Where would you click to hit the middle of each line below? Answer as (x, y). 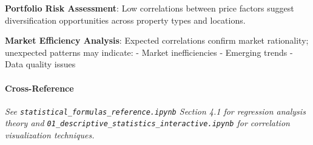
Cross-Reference (39, 88)
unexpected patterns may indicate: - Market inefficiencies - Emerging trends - (149, 52)
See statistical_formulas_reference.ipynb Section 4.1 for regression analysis (155, 111)
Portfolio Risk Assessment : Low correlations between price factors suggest (150, 8)
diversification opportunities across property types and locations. (125, 20)
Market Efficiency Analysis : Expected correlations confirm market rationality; (157, 40)
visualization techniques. (50, 135)
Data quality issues (40, 64)
